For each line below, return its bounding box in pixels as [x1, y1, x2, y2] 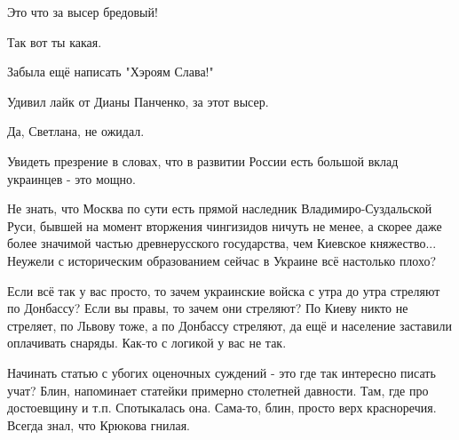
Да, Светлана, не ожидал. [7, 122, 145, 140]
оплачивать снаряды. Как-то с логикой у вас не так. [7, 333, 287, 352]
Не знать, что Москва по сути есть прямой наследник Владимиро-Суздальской [7, 199, 432, 218]
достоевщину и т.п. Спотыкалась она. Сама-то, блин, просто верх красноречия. [7, 398, 437, 417]
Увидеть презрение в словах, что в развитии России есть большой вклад [7, 151, 399, 170]
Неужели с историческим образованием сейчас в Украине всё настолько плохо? [7, 251, 437, 269]
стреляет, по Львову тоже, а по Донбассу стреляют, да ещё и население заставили [7, 316, 453, 334]
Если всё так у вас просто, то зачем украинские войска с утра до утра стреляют [7, 281, 440, 300]
